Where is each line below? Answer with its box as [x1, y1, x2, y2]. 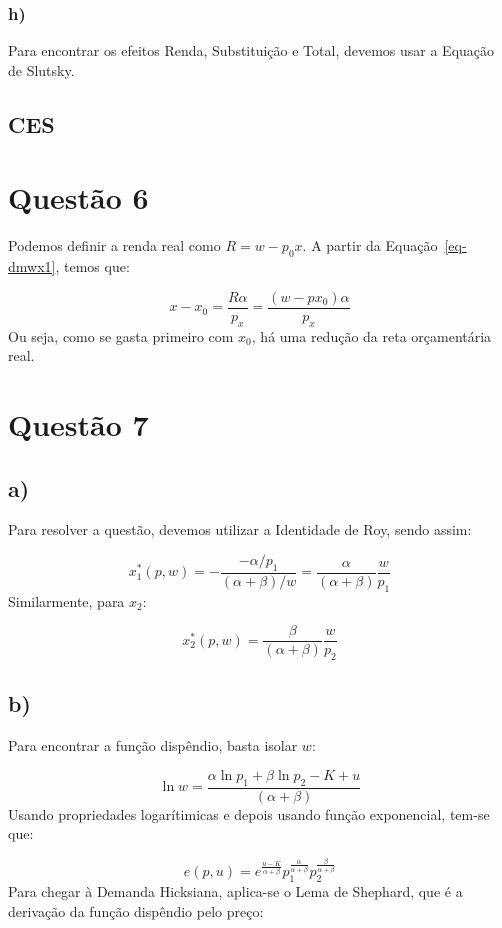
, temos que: [55, 256, 130, 277]
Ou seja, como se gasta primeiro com [8, 325, 234, 346]
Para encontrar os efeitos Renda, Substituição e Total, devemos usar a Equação [8, 40, 495, 61]
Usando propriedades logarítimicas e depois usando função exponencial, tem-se [8, 803, 490, 824]
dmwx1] [8, 256, 56, 277]
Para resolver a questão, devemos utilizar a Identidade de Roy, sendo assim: [8, 519, 472, 540]
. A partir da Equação [302, 235, 438, 256]
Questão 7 [8, 403, 149, 444]
